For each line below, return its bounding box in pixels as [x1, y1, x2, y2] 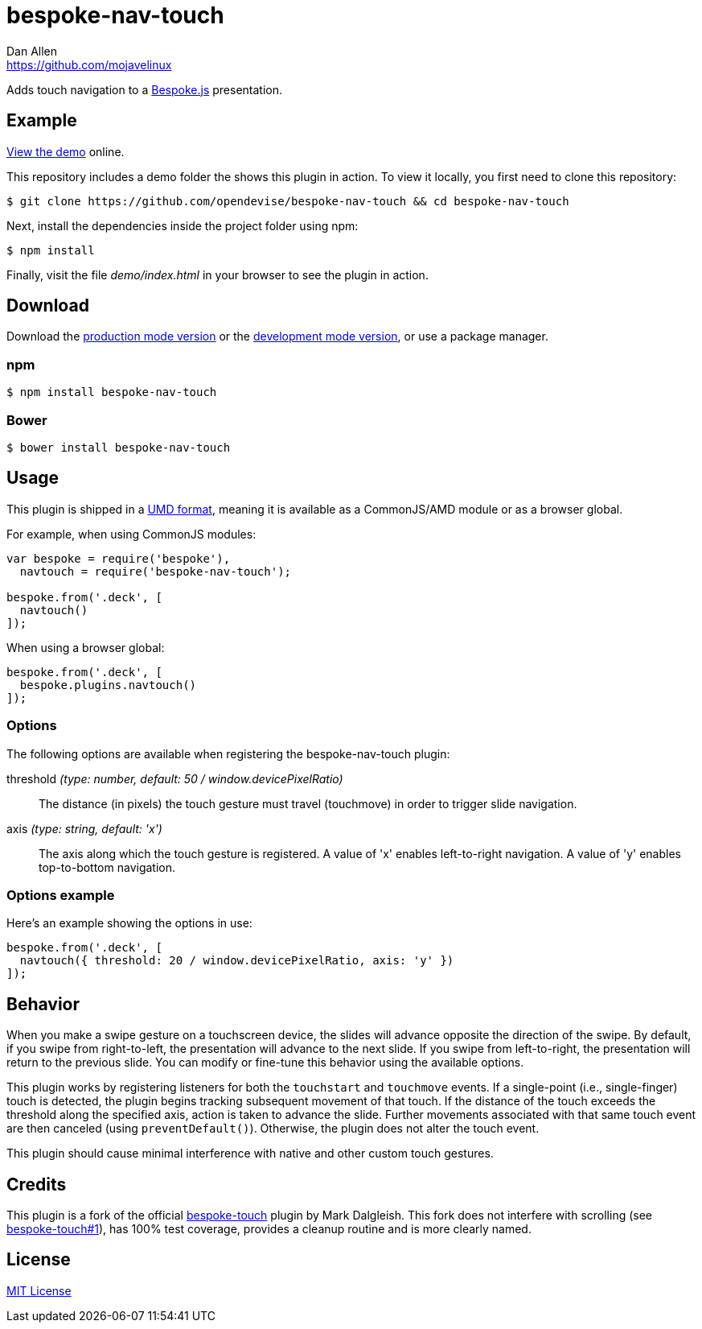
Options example [6, 886, 115, 903]
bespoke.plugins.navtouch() [19, 678, 197, 691]
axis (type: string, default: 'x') [6, 821, 162, 836]
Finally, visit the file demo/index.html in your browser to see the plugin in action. [6, 267, 429, 282]
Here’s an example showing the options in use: [6, 916, 252, 931]
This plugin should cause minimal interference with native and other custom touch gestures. [6, 1146, 494, 1161]
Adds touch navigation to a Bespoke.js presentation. [6, 82, 282, 97]
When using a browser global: [6, 640, 165, 654]
